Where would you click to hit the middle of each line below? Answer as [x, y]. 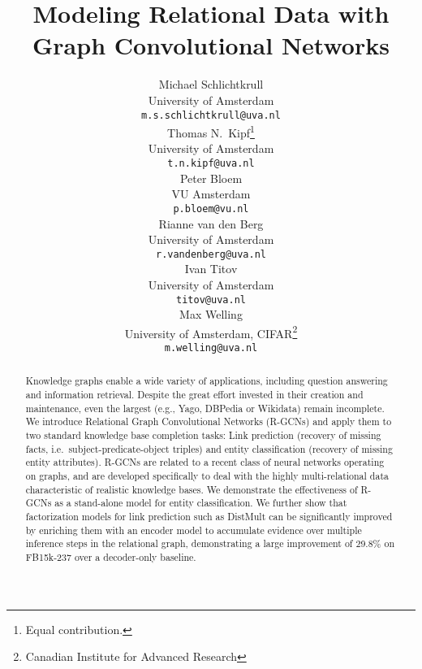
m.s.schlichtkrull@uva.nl [211, 115]
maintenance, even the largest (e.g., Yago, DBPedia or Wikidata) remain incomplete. [205, 408]
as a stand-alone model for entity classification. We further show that [201, 503]
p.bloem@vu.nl [211, 209]
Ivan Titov [211, 269]
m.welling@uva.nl [211, 348]
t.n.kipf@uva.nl [211, 163]
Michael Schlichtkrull [211, 84]
